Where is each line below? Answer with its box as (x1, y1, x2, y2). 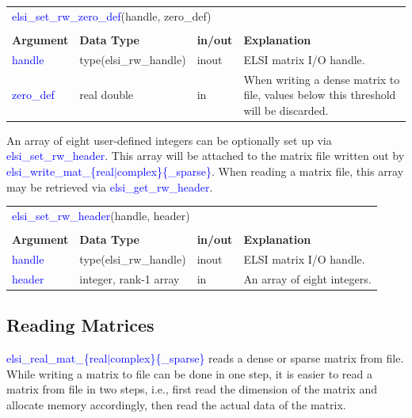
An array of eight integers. (243, 270, 372, 287)
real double (79, 86, 134, 103)
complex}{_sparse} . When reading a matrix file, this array (116, 163, 404, 179)
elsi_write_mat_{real (6, 163, 114, 179)
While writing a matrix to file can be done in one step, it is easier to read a (6, 365, 372, 382)
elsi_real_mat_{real (6, 350, 108, 367)
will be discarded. (243, 101, 329, 118)
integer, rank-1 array (79, 270, 180, 287)
